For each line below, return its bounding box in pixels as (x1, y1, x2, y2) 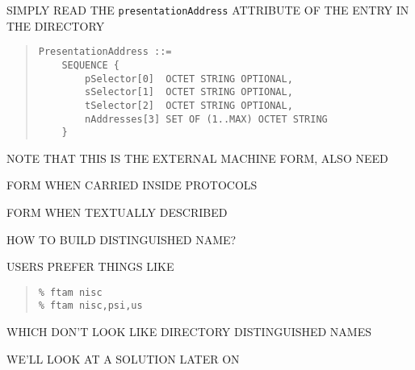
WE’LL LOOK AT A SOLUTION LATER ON (6, 350, 240, 367)
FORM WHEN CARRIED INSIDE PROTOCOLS (6, 177, 258, 193)
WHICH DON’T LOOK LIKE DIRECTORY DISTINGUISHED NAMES (6, 323, 372, 340)
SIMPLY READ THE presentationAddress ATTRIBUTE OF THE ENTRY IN (6, 2, 409, 18)
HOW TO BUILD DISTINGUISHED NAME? (6, 231, 237, 247)
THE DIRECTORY (6, 17, 105, 34)
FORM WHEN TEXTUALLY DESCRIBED (6, 204, 228, 221)
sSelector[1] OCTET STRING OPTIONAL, (85, 86, 293, 98)
